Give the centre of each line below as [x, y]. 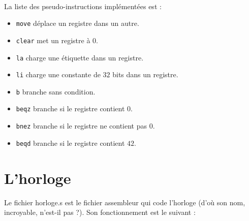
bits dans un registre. [145, 74]
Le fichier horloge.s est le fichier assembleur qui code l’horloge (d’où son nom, [125, 202]
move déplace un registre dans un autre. [77, 23]
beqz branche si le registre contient [70, 108]
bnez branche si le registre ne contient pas [82, 126]
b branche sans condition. [56, 91]
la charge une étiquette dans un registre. [80, 57]
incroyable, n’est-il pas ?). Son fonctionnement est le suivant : [100, 212]
